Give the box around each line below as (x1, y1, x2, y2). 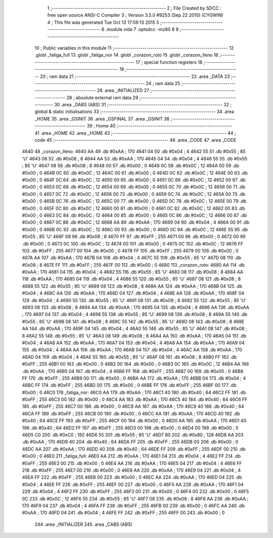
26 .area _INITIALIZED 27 (97, 88, 150, 94)
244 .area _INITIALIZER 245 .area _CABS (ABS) (34, 521, 132, 527)
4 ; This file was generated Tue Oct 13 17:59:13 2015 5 (47, 19, 159, 25)
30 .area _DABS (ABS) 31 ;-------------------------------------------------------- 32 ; (54, 102, 232, 108)
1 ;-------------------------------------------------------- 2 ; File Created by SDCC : (47, 5, 222, 11)
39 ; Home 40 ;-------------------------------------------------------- (86, 123, 233, 129)
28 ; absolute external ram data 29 (66, 94, 139, 101)
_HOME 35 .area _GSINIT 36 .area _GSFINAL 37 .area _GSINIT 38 (34, 115, 169, 121)
